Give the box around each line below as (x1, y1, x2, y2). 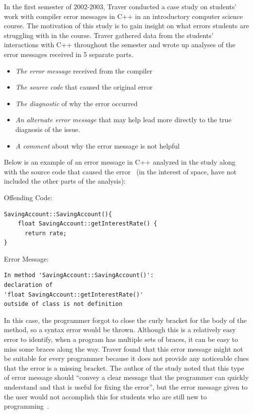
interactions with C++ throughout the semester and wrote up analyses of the (4, 39, 235, 50)
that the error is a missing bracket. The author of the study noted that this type (4, 362, 244, 373)
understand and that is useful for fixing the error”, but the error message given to (4, 382, 248, 392)
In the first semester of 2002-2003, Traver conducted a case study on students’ (4, 1, 237, 11)
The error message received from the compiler (15, 65, 153, 75)
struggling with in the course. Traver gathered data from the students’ (4, 30, 214, 40)
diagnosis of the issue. (15, 124, 80, 134)
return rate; (24, 229, 67, 237)
